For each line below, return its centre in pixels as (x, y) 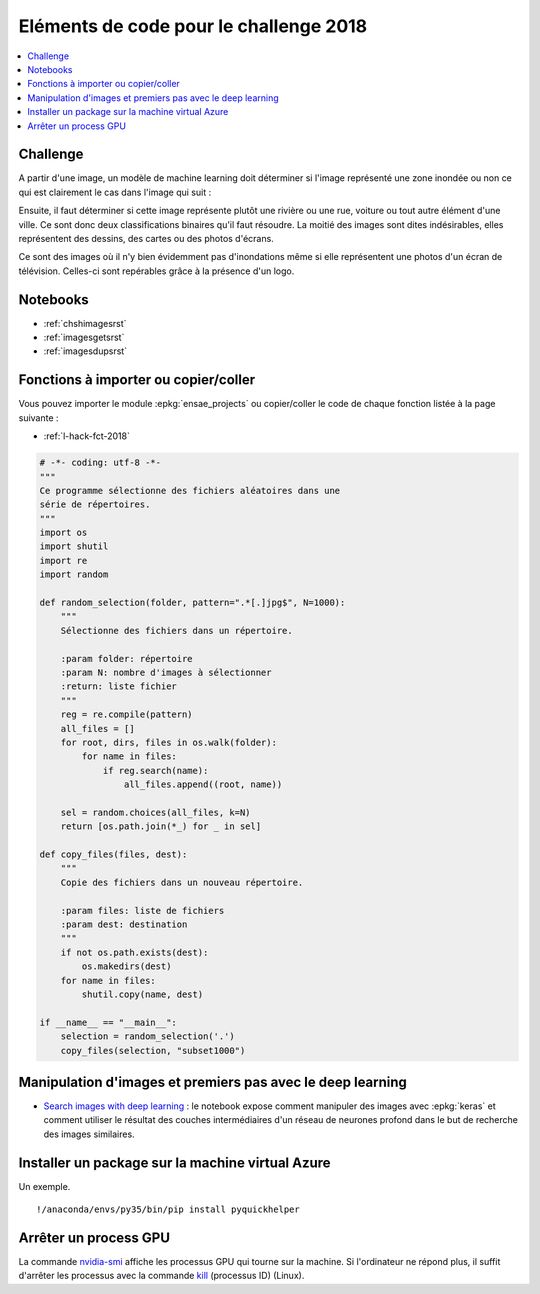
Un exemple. (44, 1186)
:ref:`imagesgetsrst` (84, 337)
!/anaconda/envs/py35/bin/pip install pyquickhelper (168, 1209)
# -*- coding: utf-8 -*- (100, 463)
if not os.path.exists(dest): (134, 952)
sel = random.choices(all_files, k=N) (155, 812)
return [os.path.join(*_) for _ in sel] (161, 826)
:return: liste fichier (118, 686)
